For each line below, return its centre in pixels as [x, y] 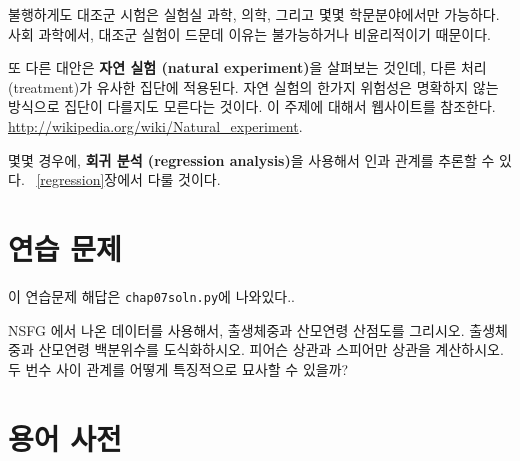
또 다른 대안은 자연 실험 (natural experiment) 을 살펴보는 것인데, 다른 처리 [247, 67]
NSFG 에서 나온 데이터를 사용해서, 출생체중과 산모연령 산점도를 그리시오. [236, 329]
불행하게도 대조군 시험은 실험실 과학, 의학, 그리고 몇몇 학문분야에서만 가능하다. [254, 14]
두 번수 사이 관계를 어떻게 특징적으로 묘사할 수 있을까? [178, 368]
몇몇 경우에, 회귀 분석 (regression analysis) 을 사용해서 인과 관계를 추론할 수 [251, 159]
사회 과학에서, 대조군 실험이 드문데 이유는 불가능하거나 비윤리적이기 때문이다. [249, 33]
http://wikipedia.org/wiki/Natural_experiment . [155, 125]
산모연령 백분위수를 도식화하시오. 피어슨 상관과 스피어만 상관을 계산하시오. [271, 349]
